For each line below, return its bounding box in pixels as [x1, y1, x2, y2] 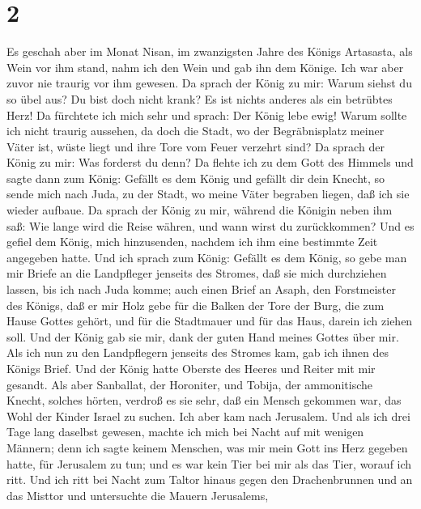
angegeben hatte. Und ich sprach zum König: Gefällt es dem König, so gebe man [6, 248, 407, 265]
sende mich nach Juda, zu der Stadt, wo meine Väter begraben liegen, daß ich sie [6, 185, 410, 202]
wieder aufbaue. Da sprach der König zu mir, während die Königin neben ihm [6, 201, 393, 218]
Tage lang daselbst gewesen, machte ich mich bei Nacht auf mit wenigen [6, 423, 364, 440]
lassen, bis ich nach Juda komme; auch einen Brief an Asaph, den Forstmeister [6, 281, 397, 298]
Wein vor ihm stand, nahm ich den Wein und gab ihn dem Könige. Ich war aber [6, 58, 404, 75]
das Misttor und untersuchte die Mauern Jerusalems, [6, 486, 269, 503]
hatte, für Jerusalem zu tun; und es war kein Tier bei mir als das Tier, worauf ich [6, 455, 412, 472]
